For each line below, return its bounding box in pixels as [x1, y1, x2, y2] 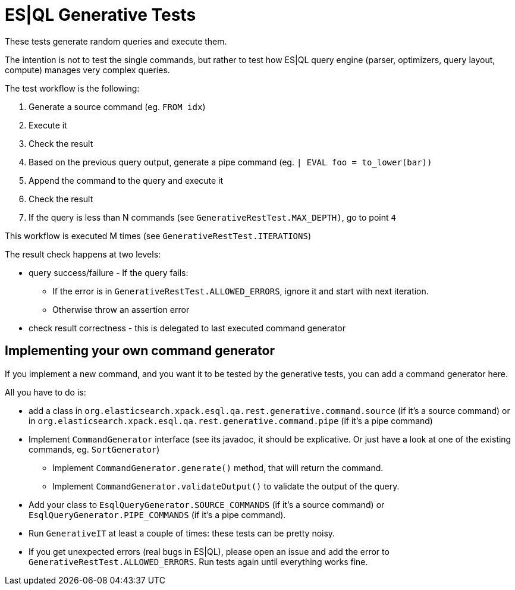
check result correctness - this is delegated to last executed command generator [29, 322, 346, 333]
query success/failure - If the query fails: [29, 267, 189, 278]
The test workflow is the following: [5, 83, 140, 93]
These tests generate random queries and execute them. [5, 36, 227, 46]
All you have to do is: [5, 387, 86, 397]
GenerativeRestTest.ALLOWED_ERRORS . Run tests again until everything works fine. [29, 556, 368, 567]
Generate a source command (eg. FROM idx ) [29, 101, 206, 112]
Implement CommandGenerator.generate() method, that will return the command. [52, 462, 384, 473]
